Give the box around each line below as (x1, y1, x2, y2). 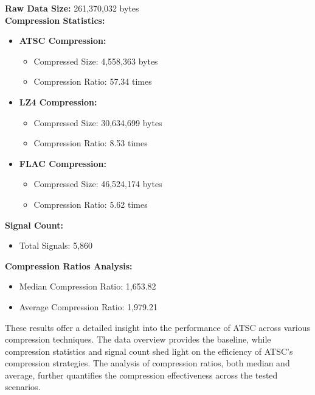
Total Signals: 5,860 (19, 239, 93, 252)
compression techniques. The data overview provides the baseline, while (5, 333, 271, 346)
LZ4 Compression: (19, 95, 97, 108)
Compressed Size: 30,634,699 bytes (33, 116, 162, 129)
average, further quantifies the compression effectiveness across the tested (5, 368, 278, 381)
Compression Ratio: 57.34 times (33, 75, 152, 88)
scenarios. (5, 380, 41, 393)
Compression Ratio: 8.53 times (33, 137, 148, 149)
